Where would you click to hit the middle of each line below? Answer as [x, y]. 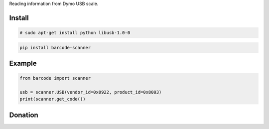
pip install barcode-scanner [55, 48]
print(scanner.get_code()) [53, 99]
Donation [24, 115]
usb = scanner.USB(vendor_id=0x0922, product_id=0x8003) [91, 92]
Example [23, 63]
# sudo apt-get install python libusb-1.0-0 [75, 33]
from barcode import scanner [55, 78]
